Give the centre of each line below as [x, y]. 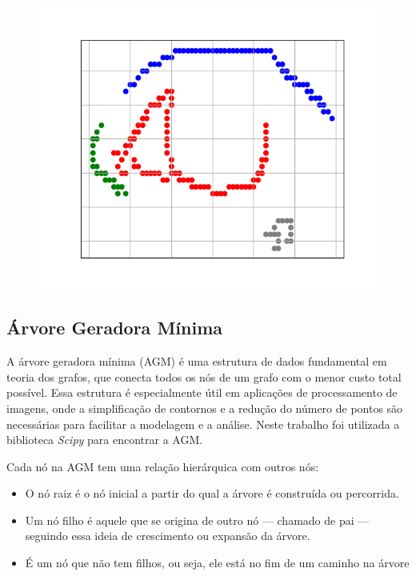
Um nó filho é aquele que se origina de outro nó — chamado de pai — [197, 520]
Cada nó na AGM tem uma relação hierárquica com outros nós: [163, 466]
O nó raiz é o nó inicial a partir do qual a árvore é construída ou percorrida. [212, 493]
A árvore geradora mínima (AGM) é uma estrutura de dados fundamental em [197, 361]
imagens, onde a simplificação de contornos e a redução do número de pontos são [205, 408]
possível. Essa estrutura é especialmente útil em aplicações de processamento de [202, 392]
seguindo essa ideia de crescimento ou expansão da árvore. [168, 536]
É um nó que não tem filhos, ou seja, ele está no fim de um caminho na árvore [217, 563]
